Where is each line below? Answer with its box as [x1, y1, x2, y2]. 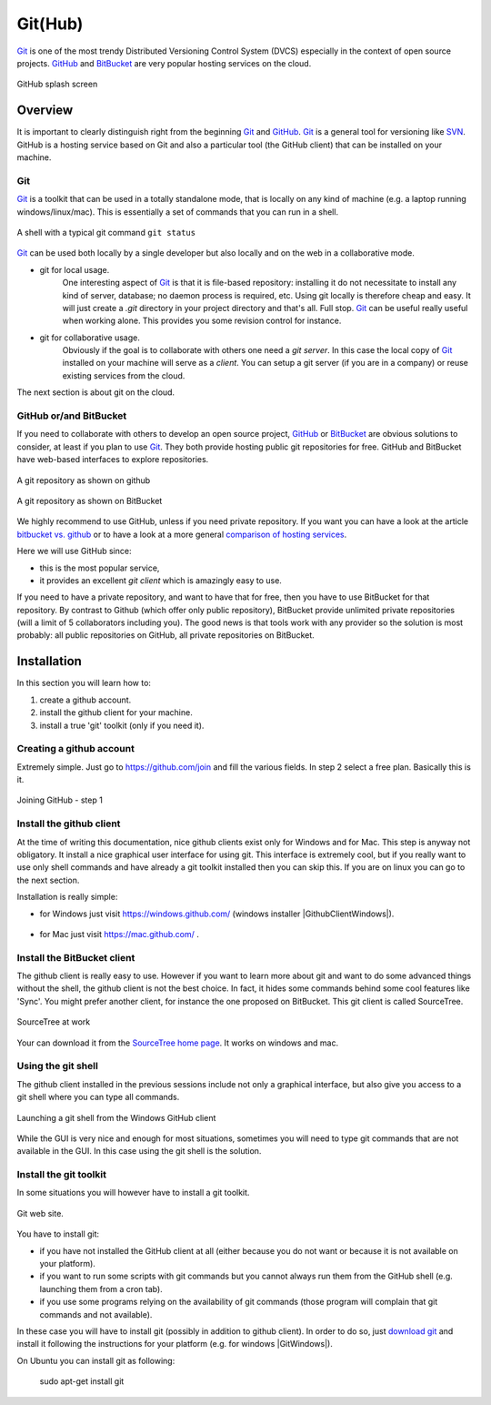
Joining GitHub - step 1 [16, 794, 104, 805]
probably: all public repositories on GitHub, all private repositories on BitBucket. [16, 630, 316, 641]
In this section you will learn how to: [16, 678, 152, 689]
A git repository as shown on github [16, 474, 151, 486]
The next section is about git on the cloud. [16, 387, 175, 398]
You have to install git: [16, 1228, 100, 1239]
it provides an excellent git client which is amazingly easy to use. [39, 574, 282, 586]
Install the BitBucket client [16, 951, 135, 964]
